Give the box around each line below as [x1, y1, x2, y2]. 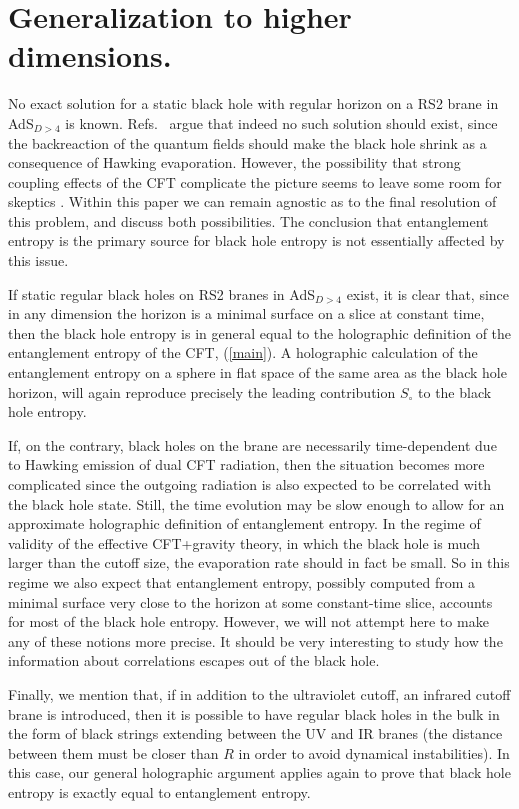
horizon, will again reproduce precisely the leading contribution [8, 381, 396, 402]
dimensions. [8, 35, 172, 76]
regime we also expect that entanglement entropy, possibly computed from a [8, 571, 475, 592]
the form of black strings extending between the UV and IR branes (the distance [8, 723, 503, 744]
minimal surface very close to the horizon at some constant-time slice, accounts [8, 591, 493, 612]
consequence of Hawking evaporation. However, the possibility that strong [8, 152, 461, 173]
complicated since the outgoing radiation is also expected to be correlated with [8, 474, 491, 494]
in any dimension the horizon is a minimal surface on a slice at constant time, [8, 303, 485, 324]
